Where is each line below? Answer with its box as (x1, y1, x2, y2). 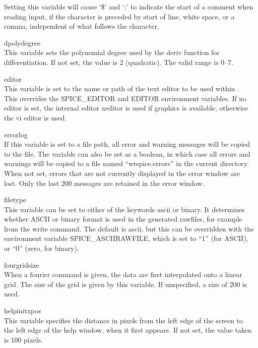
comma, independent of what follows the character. (4, 21, 159, 31)
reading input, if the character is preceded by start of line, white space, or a (4, 11, 235, 21)
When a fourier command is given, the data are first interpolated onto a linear (4, 269, 242, 280)
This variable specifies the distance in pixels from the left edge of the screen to (4, 315, 243, 325)
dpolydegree (4, 37, 41, 48)
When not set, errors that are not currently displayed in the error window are (4, 168, 240, 178)
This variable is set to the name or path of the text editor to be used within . (4, 83, 240, 94)
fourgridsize (4, 259, 39, 270)
